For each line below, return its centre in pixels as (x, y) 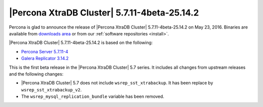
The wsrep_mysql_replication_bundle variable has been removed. (93, 96)
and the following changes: (36, 74)
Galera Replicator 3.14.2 (45, 59)
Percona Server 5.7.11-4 (45, 51)
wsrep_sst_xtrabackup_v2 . (51, 90)
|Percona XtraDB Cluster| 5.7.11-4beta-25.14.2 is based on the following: (81, 43)
